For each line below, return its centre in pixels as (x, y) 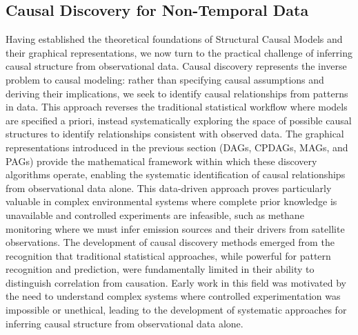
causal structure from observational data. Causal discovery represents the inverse (176, 66)
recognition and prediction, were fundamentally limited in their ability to (160, 269)
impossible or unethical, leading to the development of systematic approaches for (176, 310)
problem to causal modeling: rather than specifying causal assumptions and (165, 79)
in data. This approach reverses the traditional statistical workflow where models (177, 107)
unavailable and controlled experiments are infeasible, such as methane (155, 214)
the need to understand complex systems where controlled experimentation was (173, 296)
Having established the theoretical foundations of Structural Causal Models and (174, 39)
